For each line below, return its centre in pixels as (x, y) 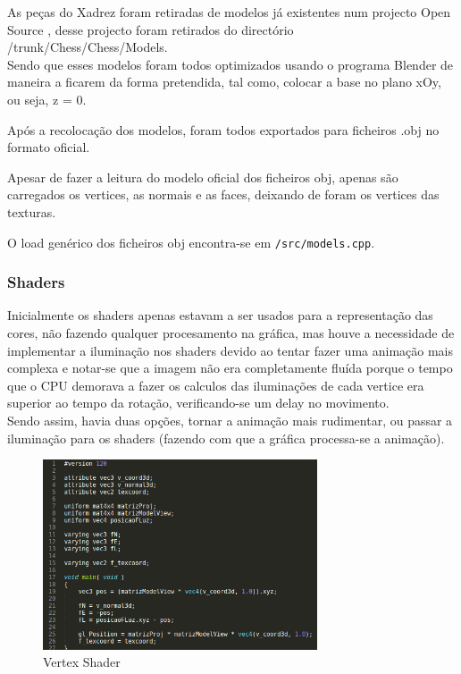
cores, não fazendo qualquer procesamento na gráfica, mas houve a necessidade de (231, 333)
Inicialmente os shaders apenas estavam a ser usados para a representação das (220, 315)
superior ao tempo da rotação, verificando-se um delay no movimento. (198, 403)
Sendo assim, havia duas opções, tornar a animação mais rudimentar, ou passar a (230, 420)
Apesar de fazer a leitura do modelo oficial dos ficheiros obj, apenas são (203, 177)
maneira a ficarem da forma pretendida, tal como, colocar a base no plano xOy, (224, 82)
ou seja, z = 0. (47, 99)
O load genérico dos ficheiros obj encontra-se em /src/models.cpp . (191, 242)
